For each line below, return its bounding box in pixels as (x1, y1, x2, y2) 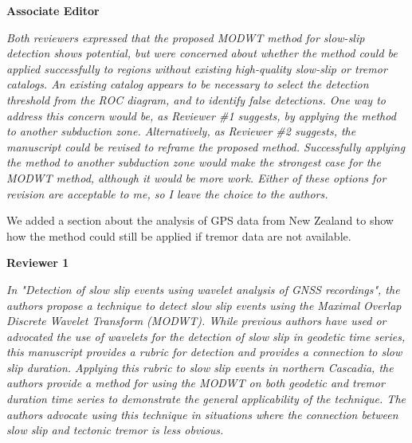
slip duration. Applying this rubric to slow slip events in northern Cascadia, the (6, 359, 394, 375)
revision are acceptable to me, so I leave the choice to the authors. (6, 185, 328, 202)
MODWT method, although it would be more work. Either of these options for (6, 169, 386, 186)
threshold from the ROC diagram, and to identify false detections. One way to (6, 91, 386, 108)
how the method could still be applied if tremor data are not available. (6, 227, 351, 244)
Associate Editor (6, 2, 100, 18)
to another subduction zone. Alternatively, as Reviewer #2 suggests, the (6, 123, 356, 139)
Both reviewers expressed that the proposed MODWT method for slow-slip (6, 29, 365, 45)
